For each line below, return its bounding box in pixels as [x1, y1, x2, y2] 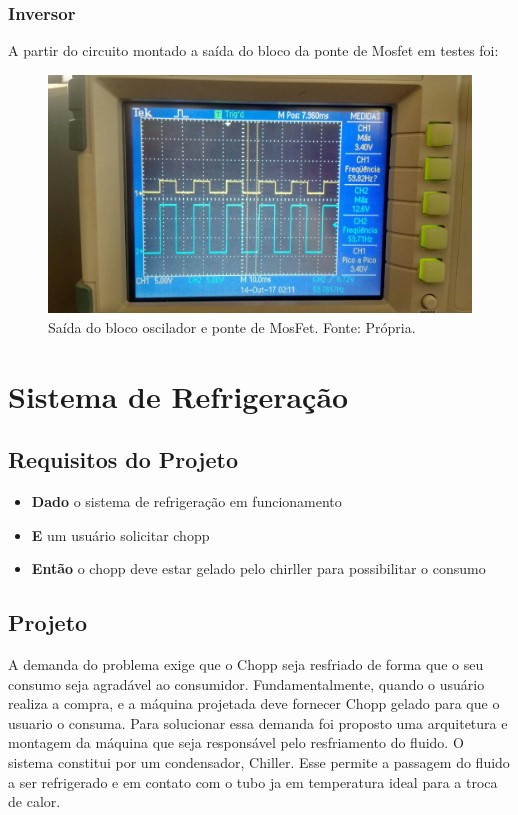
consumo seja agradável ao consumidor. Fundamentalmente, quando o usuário [8, 673, 485, 694]
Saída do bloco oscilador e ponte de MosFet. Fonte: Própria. [48, 316, 416, 337]
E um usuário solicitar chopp [31, 524, 210, 545]
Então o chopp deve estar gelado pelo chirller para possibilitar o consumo [31, 558, 486, 579]
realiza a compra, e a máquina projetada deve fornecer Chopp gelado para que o [8, 693, 500, 714]
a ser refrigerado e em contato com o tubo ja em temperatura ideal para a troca [8, 771, 498, 792]
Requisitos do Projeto [8, 444, 238, 475]
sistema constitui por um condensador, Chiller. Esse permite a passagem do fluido [8, 752, 510, 773]
